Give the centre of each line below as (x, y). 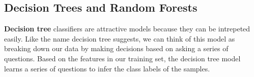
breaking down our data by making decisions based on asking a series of (116, 48)
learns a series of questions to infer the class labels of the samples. (107, 68)
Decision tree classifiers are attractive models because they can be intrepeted (127, 29)
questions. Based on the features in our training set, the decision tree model (122, 58)
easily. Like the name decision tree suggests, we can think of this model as (120, 38)
